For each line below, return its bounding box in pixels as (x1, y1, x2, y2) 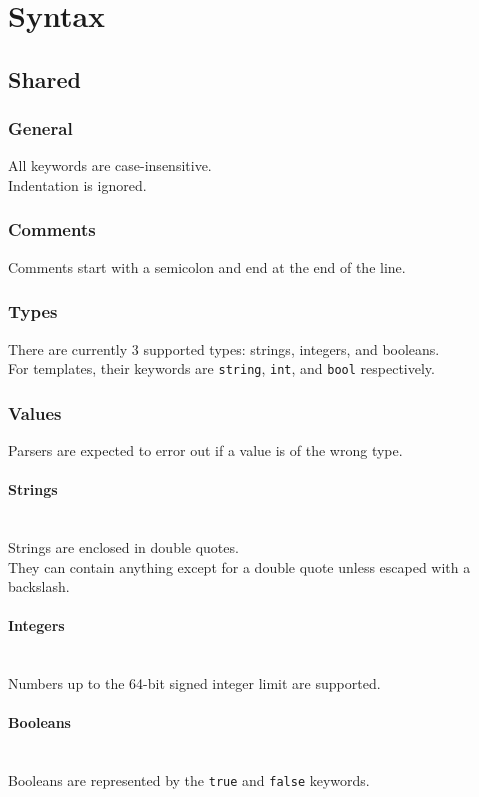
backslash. (8, 576, 70, 597)
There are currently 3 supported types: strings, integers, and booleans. (8, 338, 440, 359)
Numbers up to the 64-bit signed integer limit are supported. (8, 673, 381, 694)
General (8, 116, 73, 141)
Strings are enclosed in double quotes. (8, 537, 239, 558)
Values (8, 400, 62, 425)
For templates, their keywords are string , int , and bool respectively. (8, 358, 435, 379)
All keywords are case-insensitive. (8, 155, 212, 176)
